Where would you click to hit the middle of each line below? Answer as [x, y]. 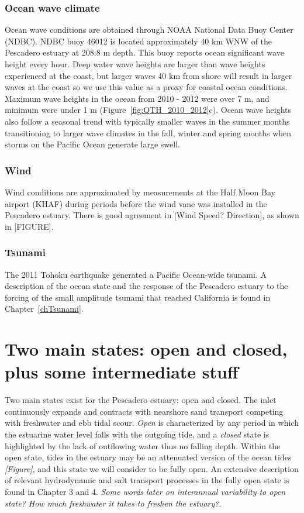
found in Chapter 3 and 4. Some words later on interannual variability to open [145, 491]
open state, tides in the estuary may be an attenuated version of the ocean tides [148, 457]
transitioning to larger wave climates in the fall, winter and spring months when [148, 132]
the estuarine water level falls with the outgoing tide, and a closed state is [137, 434]
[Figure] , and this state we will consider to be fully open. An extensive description [152, 468]
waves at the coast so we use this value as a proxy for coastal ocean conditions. [146, 87]
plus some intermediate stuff [122, 372]
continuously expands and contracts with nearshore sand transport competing [144, 411]
